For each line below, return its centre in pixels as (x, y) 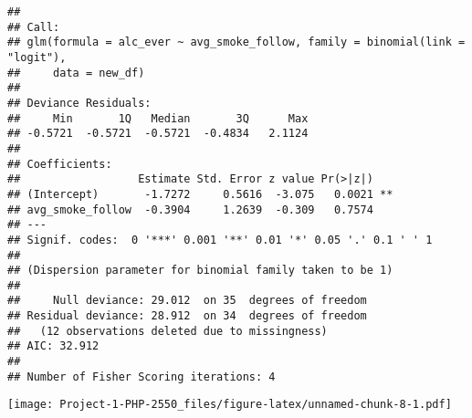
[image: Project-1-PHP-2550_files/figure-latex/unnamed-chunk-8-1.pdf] (230, 405)
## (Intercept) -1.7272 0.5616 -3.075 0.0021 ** (200, 194)
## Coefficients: (60, 164)
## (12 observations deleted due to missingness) (168, 331)
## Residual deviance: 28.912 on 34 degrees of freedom (187, 316)
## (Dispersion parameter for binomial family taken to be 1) (200, 271)
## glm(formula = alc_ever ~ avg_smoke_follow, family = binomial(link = (236, 42)
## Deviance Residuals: (79, 103)
